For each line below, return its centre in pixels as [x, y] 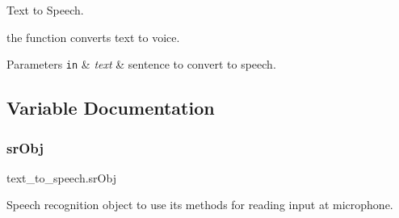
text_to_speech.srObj [61, 177]
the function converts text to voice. [93, 37]
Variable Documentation [111, 108]
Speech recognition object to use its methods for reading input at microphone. [200, 205]
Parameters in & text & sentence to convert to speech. [141, 64]
